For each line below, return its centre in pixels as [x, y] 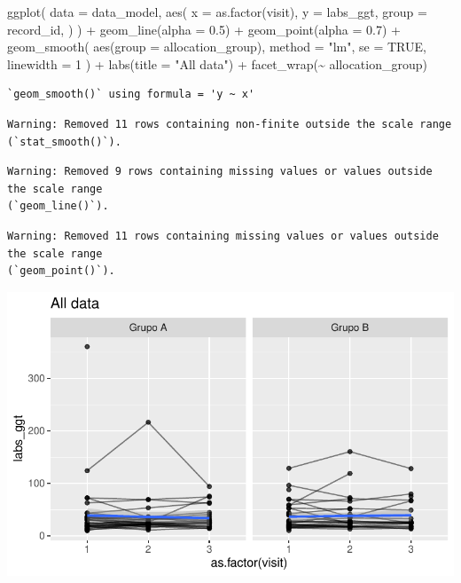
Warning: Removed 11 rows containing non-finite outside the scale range [230, 124]
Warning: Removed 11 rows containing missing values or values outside [223, 236]
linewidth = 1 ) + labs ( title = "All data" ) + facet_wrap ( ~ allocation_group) [217, 63]
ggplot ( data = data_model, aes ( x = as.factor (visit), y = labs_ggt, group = [217, 12]
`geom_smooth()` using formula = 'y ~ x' [131, 95]
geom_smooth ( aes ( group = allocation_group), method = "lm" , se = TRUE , [217, 47]
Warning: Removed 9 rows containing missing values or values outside [220, 172]
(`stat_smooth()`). [64, 142]
